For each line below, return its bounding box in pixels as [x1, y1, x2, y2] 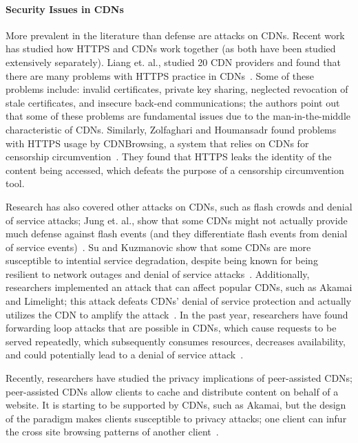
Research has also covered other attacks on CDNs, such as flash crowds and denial [6, 199, 352, 213]
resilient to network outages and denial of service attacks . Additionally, [6, 266, 310, 281]
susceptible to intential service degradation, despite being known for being [6, 253, 318, 268]
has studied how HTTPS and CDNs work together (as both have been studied [6, 41, 336, 56]
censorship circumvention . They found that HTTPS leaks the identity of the [6, 149, 332, 164]
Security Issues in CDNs [6, 1, 124, 16]
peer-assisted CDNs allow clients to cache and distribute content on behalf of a [6, 384, 339, 398]
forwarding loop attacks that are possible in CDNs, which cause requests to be [6, 321, 337, 335]
